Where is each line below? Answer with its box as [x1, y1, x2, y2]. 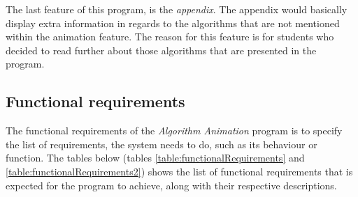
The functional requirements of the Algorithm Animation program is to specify [6, 123, 343, 138]
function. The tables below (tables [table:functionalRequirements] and [6, 150, 305, 165]
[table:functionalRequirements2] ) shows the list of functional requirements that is [6, 164, 353, 178]
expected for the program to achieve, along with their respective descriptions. [6, 178, 337, 192]
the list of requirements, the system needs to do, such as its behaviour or [6, 136, 317, 151]
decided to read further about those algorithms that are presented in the [6, 42, 317, 57]
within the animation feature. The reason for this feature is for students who [6, 29, 334, 44]
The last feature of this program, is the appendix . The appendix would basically [6, 2, 348, 16]
